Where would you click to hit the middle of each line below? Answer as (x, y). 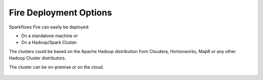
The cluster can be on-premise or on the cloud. (56, 67)
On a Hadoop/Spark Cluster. (49, 42)
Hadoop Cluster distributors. (38, 58)
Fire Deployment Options (60, 13)
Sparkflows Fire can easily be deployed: (49, 27)
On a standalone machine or (49, 36)
